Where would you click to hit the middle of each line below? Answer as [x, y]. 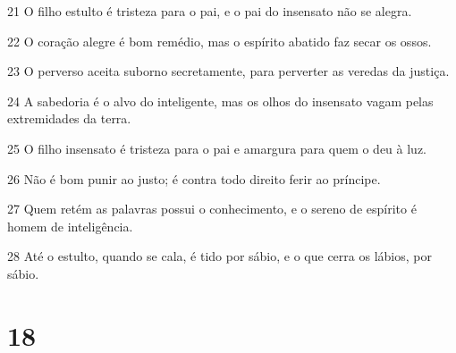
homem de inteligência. [70, 226]
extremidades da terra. [69, 118]
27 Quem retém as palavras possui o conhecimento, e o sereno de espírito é [212, 209]
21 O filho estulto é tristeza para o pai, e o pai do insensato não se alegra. [210, 11]
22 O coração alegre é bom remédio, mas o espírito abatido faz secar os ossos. [220, 41]
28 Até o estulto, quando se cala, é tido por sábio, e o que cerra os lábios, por [220, 256]
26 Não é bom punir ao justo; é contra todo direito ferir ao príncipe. [194, 178]
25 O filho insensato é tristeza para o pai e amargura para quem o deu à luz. [217, 148]
